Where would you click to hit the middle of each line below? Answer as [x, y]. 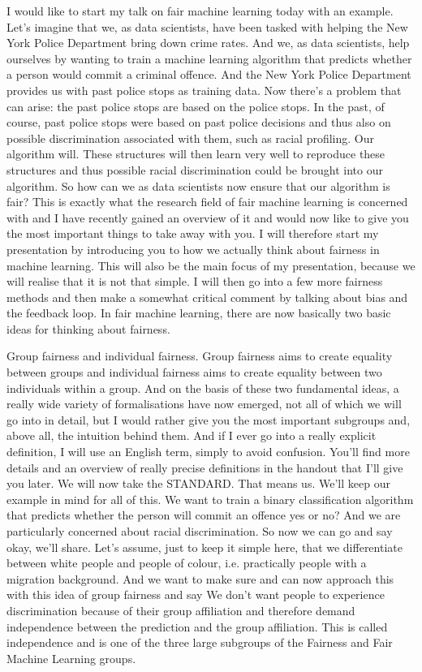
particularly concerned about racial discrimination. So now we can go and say [200, 531]
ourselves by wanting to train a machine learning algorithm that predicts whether [209, 58]
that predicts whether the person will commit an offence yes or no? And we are [204, 515]
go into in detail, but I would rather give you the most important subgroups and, [209, 419]
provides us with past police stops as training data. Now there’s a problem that [204, 90]
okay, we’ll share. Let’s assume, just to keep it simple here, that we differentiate [205, 547]
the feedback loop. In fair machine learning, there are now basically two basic [199, 313]
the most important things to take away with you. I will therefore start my [193, 233]
